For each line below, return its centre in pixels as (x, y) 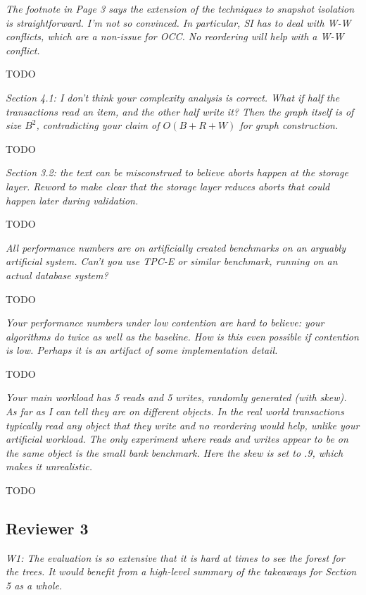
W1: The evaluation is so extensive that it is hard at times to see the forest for (175, 557)
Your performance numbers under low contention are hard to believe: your (165, 323)
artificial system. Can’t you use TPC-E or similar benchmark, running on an (172, 261)
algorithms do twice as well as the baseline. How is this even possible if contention (182, 336)
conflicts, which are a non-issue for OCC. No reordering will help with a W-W (175, 36)
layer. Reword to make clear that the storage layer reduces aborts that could (168, 186)
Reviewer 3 (47, 528)
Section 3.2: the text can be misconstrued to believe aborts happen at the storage (177, 172)
